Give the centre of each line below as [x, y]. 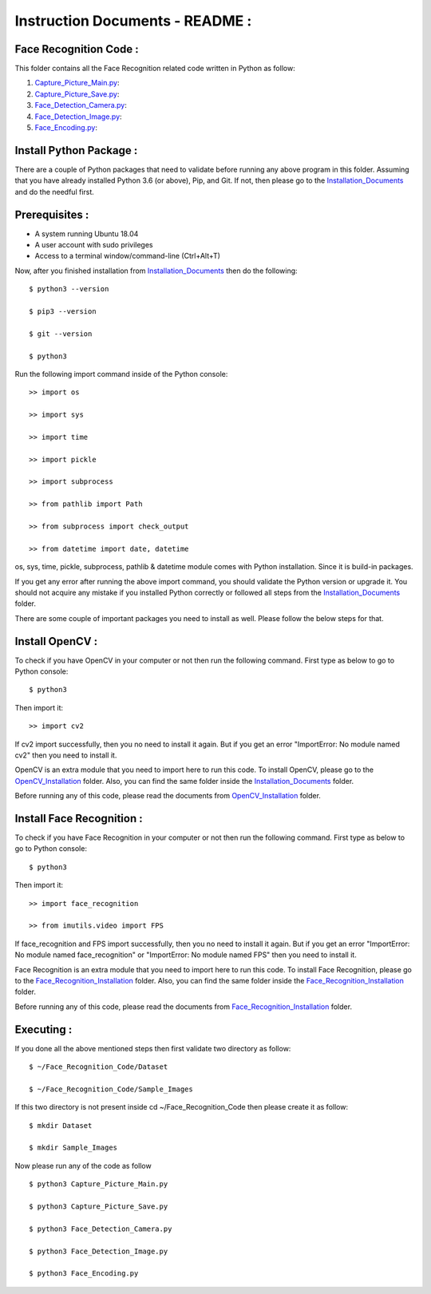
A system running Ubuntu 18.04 [87, 233]
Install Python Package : [76, 150]
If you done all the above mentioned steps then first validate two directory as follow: [153, 1048]
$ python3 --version [69, 289]
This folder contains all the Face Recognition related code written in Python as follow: [155, 69]
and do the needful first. [55, 192]
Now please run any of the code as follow [83, 1165]
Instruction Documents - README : [133, 21]
